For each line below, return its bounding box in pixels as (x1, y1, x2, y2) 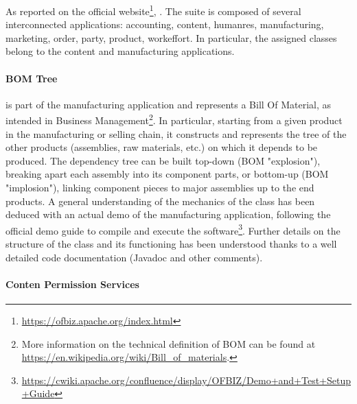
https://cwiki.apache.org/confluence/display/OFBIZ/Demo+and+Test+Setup (21, 372, 352, 387)
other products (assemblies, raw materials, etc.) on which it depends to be (5, 140, 318, 154)
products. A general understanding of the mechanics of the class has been (5, 193, 315, 208)
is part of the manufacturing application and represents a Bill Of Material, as (5, 97, 332, 111)
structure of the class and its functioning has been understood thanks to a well (5, 237, 337, 251)
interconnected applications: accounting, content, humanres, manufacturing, (5, 17, 324, 32)
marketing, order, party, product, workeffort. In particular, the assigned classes (5, 30, 337, 45)
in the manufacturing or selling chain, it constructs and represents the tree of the (5, 126, 347, 141)
